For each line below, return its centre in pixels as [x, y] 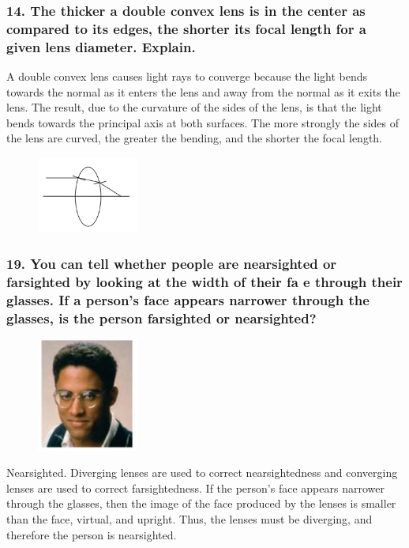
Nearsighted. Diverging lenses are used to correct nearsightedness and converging [202, 472]
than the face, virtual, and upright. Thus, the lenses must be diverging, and [189, 519]
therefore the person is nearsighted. [92, 534]
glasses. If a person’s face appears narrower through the [188, 299]
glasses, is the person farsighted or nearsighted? [161, 317]
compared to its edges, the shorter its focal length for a [186, 28]
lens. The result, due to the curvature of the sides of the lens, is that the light [194, 107]
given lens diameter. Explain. [101, 46]
